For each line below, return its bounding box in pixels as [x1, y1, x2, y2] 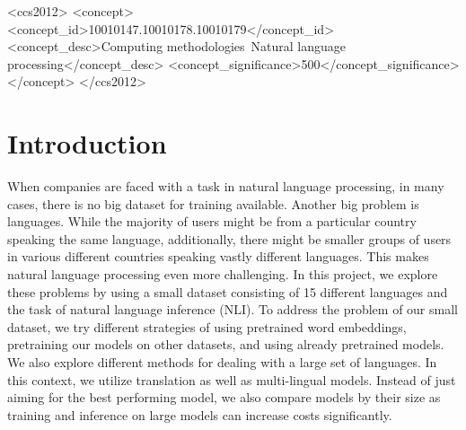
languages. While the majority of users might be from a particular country [7, 212, 417, 231]
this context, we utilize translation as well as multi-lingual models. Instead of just [7, 370, 456, 389]
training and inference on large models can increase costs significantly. [7, 405, 392, 424]
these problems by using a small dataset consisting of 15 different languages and [7, 282, 448, 301]
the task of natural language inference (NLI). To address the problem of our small [7, 300, 458, 319]
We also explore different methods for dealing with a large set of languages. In [7, 353, 437, 372]
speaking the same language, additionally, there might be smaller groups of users [7, 229, 452, 248]
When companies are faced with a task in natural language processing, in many [7, 177, 444, 196]
